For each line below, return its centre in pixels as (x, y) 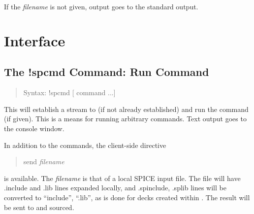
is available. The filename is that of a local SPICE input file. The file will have (122, 178)
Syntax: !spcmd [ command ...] (69, 92)
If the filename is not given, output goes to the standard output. (101, 6)
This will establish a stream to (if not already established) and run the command (126, 109)
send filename (44, 161)
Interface (35, 40)
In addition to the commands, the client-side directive (85, 145)
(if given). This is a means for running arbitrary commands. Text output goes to (125, 119)
